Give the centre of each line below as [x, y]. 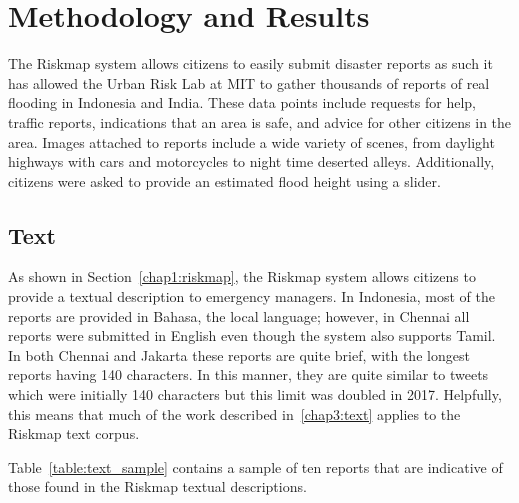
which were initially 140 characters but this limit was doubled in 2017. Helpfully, [255, 394]
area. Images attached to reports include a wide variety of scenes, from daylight [251, 141]
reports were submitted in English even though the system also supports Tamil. [252, 335]
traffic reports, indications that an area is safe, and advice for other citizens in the [260, 121]
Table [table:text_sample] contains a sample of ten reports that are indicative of [255, 466]
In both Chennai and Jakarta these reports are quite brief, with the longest [239, 354]
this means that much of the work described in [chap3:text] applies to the [234, 413]
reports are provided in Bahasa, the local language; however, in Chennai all [239, 315]
